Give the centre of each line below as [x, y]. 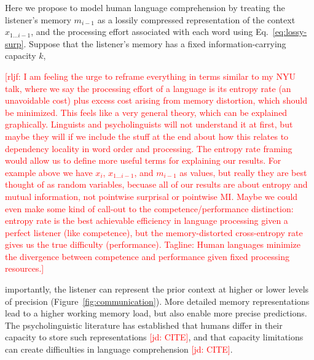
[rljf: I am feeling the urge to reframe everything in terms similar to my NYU [150, 76]
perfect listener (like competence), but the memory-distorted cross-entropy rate [154, 232]
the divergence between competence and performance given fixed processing [147, 256]
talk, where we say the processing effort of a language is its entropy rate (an [148, 88]
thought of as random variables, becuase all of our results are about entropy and [156, 184]
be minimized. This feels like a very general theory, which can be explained [146, 112]
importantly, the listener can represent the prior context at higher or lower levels [157, 289]
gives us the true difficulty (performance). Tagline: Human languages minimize [153, 244]
